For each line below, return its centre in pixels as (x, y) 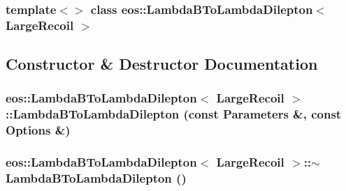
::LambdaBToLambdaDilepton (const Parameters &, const (174, 114)
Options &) (38, 130)
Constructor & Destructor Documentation (162, 64)
